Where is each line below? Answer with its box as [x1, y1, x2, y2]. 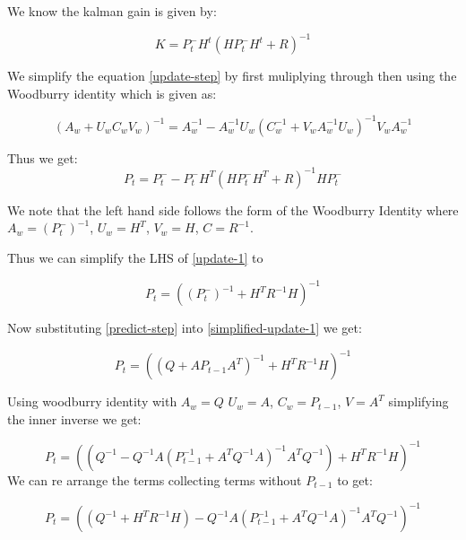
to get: [337, 470, 373, 489]
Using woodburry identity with [7, 392, 177, 411]
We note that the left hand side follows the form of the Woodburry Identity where [7, 200, 459, 219]
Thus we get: [7, 148, 78, 167]
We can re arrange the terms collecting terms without [7, 470, 302, 489]
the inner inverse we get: [7, 409, 142, 428]
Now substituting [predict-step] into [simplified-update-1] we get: [7, 318, 362, 337]
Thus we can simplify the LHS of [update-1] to [7, 248, 263, 267]
